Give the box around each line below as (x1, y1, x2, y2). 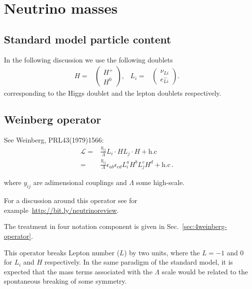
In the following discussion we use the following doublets (4, 54, 173, 64)
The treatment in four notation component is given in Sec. (4, 221, 179, 231)
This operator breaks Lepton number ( (4, 247, 120, 257)
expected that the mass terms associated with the (4, 266, 153, 276)
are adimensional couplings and (33, 177, 127, 187)
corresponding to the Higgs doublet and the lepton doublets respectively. (4, 88, 221, 98)
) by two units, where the (124, 247, 200, 257)
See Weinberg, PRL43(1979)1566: (4, 135, 104, 144)
